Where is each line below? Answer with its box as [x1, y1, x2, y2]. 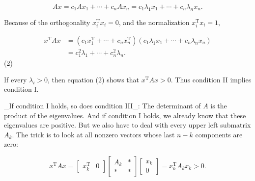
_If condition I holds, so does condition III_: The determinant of [4, 101, 201, 111]
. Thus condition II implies [170, 74, 252, 84]
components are [195, 129, 243, 139]
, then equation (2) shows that [47, 74, 140, 84]
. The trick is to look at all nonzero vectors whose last [12, 129, 175, 139]
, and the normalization [118, 17, 190, 27]
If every [4, 74, 27, 84]
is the [210, 101, 227, 111]
